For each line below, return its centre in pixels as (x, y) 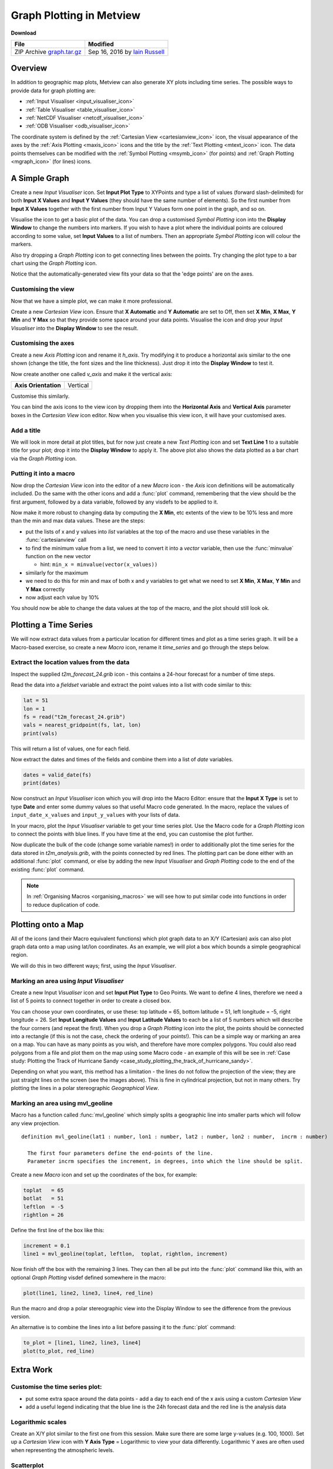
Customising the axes (43, 343)
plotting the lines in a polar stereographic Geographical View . (85, 1088)
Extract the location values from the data (70, 662)
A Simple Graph (40, 178)
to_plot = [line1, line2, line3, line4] (82, 1343)
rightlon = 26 (43, 1215)
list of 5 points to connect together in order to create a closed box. (91, 1001)
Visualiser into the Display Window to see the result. (75, 328)
